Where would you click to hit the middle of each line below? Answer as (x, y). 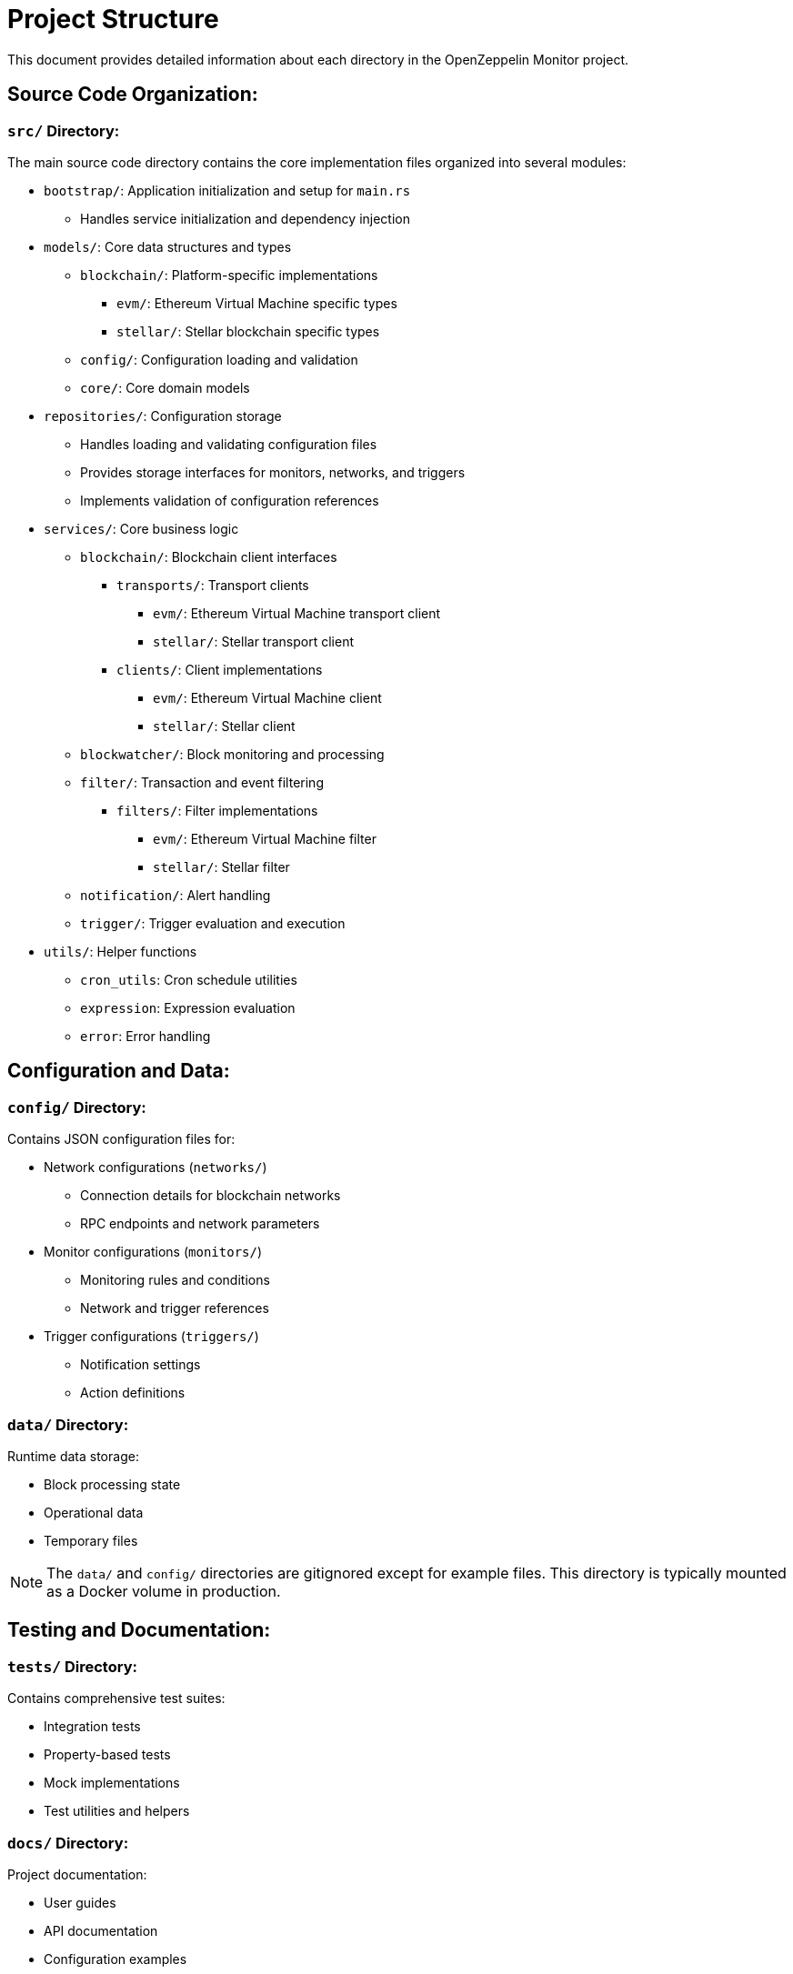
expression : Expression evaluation (188, 1007)
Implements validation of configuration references (230, 500)
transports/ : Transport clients (213, 585)
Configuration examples (115, 1959)
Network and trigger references (175, 1308)
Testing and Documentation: (139, 1630)
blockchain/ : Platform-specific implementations (229, 275)
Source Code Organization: (133, 95)
